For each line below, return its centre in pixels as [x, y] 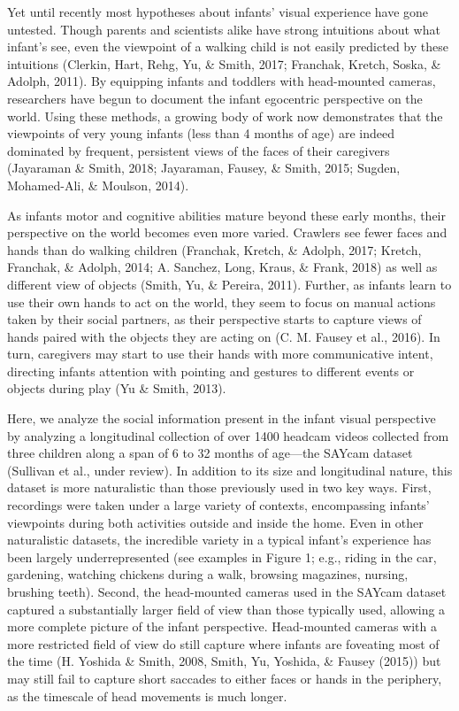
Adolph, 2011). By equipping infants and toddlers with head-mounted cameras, [222, 81]
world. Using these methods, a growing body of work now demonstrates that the [225, 116]
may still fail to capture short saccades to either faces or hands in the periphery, [225, 678]
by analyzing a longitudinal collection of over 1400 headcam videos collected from [228, 435]
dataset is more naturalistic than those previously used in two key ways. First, [219, 487]
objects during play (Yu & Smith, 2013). [117, 388]
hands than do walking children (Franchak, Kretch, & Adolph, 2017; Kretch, [214, 249]
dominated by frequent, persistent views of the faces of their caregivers [199, 150]
